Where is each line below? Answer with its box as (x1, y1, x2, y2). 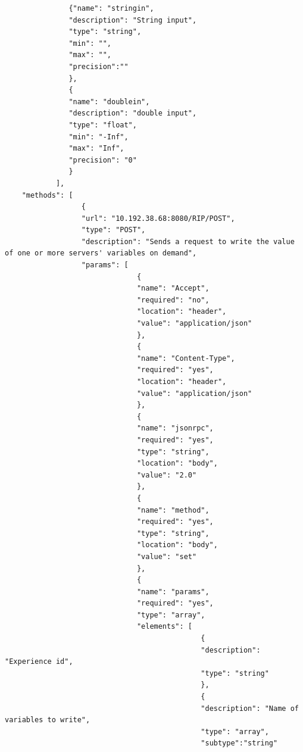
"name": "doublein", (68, 97, 150, 106)
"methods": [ (21, 191, 73, 199)
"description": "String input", (68, 15, 197, 24)
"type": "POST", (81, 226, 146, 235)
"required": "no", (136, 295, 210, 304)
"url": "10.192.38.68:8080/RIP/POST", (81, 214, 235, 223)
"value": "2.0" (136, 470, 197, 479)
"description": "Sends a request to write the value (81, 237, 295, 246)
